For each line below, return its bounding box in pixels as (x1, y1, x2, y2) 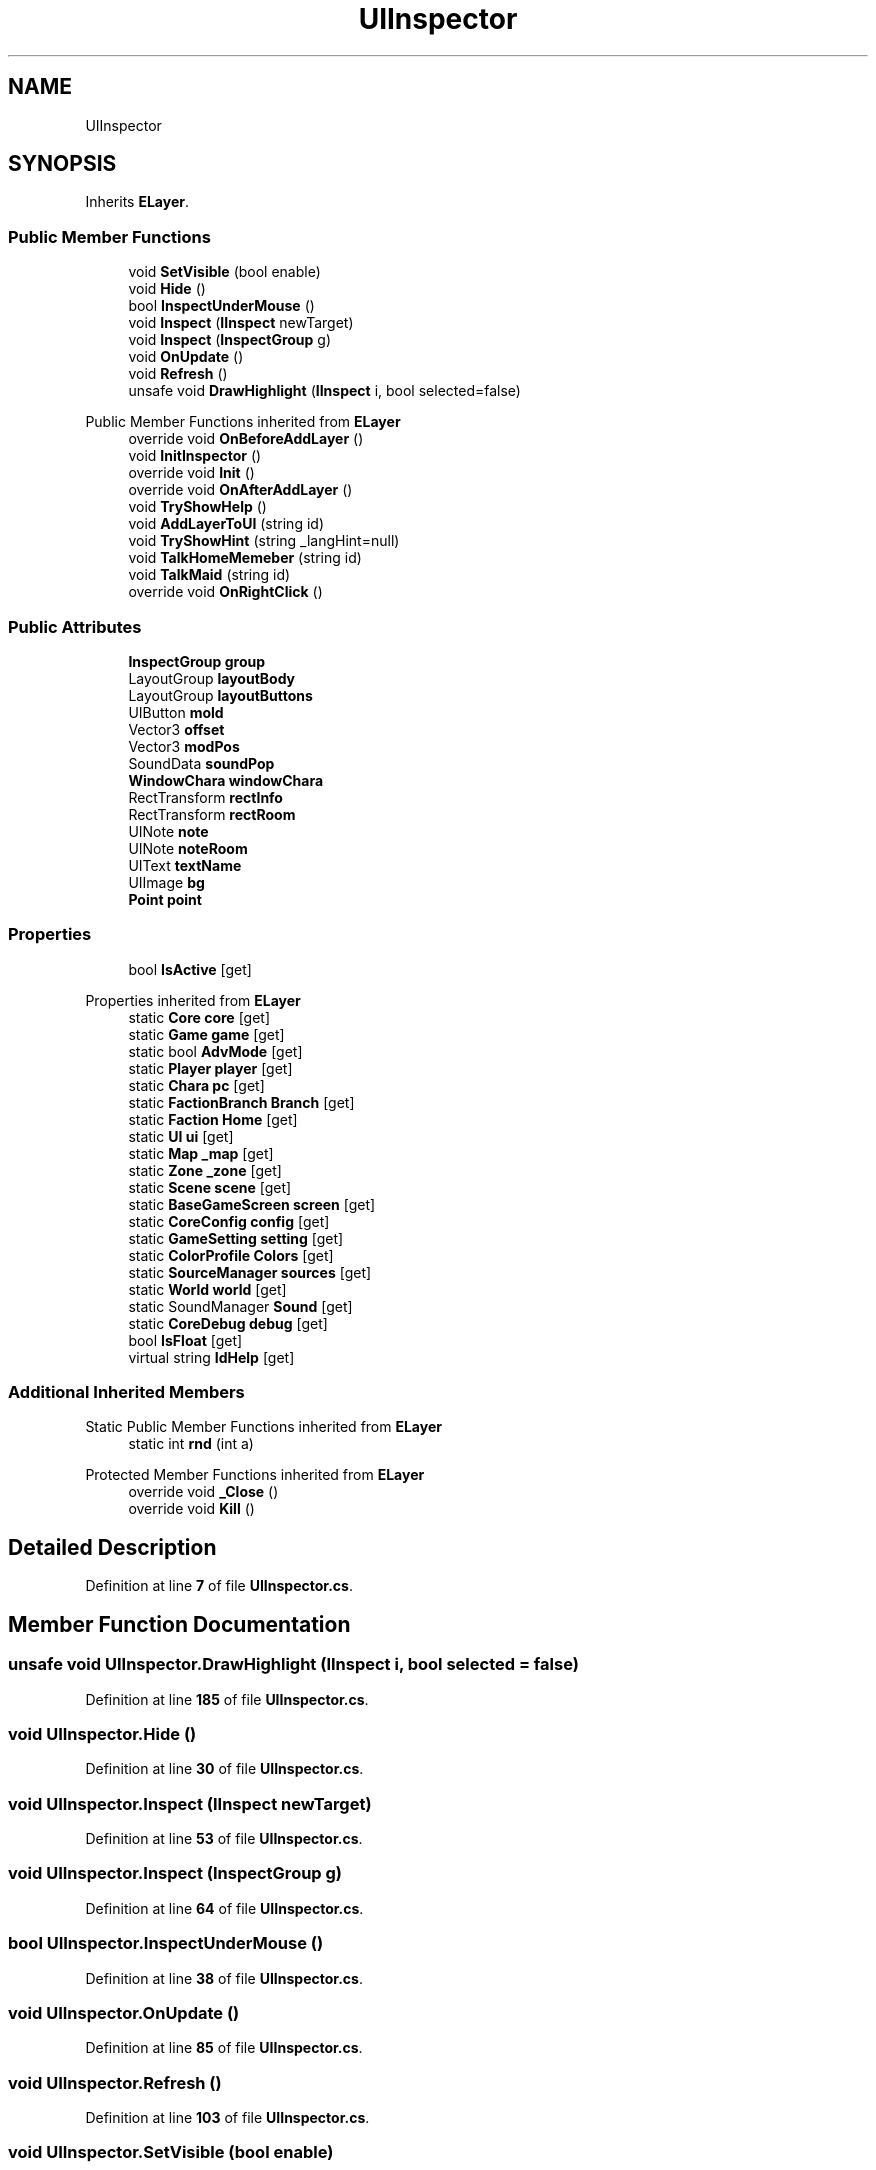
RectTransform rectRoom (128, 805, 296, 823)
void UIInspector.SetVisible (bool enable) (8, 2142, 334, 2163)
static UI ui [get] (128, 1127, 234, 1145)
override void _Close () (128, 1483, 279, 1501)
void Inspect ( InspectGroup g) (128, 331, 332, 349)
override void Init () (128, 464, 255, 482)
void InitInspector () (128, 447, 262, 465)
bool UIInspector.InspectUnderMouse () (8, 1933, 324, 1954)
